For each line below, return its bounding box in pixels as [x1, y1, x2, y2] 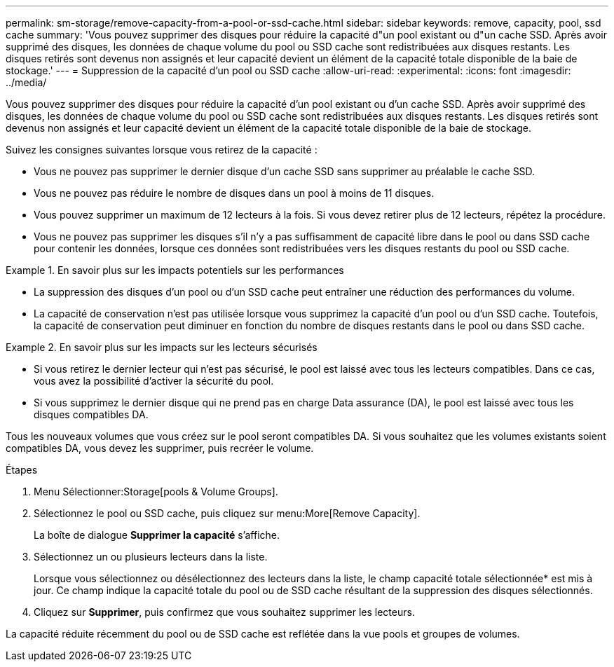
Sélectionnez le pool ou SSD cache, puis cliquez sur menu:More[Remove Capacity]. [34, 507, 421, 519]
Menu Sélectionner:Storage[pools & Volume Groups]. [34, 486, 278, 497]
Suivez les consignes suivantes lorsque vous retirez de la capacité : [6, 144, 318, 156]
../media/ [6, 76, 47, 88]
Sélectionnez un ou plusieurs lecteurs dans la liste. [34, 551, 268, 563]
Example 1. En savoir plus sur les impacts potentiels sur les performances [6, 264, 344, 276]
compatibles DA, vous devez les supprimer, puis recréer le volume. [6, 442, 314, 454]
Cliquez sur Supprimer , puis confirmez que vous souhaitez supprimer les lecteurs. [34, 606, 415, 618]
